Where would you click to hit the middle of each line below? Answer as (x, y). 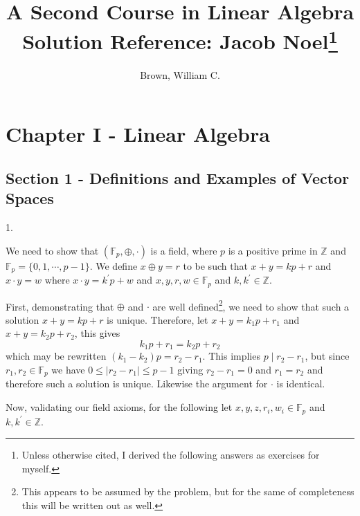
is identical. (301, 384)
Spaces (30, 198)
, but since (327, 356)
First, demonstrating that (60, 306)
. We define (114, 265)
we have (68, 369)
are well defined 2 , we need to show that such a (251, 305)
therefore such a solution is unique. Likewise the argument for (137, 384)
